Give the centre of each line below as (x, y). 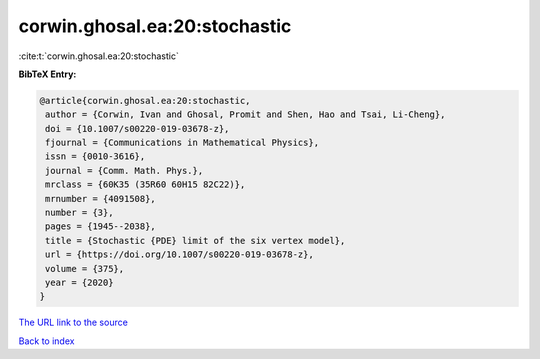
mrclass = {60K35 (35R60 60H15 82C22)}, (145, 184)
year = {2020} (79, 282)
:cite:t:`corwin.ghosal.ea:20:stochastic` (98, 56)
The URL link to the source (73, 322)
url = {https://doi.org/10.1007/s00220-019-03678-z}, (179, 254)
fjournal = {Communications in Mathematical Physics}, (182, 143)
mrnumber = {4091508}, (101, 198)
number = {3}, (79, 213)
